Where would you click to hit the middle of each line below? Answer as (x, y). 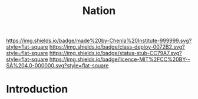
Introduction (37, 89)
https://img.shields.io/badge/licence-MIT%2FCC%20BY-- (120, 59)
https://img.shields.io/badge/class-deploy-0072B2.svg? (117, 47)
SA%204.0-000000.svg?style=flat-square (57, 66)
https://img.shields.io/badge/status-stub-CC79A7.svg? (115, 53)
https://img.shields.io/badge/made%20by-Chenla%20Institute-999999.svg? (99, 41)
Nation (99, 11)
